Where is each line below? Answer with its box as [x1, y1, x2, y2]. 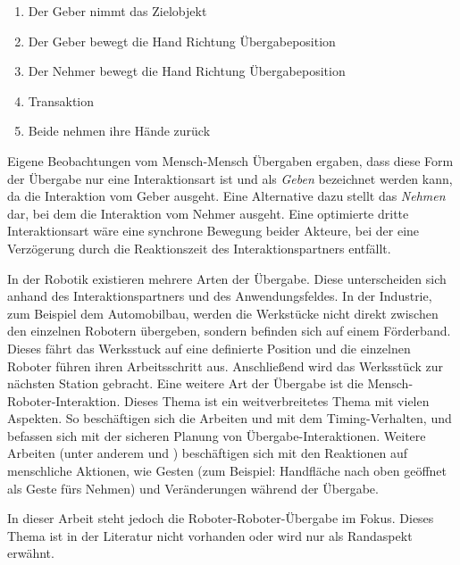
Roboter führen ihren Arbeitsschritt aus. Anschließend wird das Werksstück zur [7, 356, 443, 375]
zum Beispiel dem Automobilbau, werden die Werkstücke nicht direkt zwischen [7, 303, 439, 322]
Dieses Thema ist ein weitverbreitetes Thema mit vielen [123, 391, 430, 410]
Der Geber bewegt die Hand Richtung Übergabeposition [28, 31, 336, 50]
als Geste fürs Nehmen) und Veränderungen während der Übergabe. [7, 478, 379, 497]
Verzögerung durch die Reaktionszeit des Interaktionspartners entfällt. [7, 238, 391, 257]
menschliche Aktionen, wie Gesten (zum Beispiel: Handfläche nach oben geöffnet [7, 461, 447, 480]
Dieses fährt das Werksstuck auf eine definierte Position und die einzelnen [7, 338, 411, 357]
